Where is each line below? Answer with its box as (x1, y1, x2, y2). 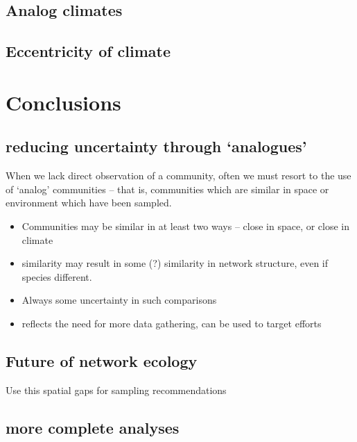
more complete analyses (6, 416, 180, 438)
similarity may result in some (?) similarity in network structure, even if (21, 256, 329, 270)
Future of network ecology (6, 350, 198, 371)
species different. (21, 269, 92, 284)
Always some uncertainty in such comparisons (21, 293, 217, 307)
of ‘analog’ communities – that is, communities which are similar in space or (6, 181, 329, 196)
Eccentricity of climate (6, 40, 171, 62)
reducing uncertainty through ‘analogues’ (6, 136, 307, 157)
